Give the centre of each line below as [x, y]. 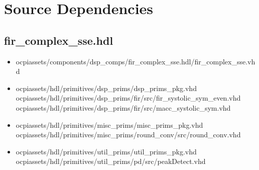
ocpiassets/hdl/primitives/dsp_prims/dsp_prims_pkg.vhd [106, 88]
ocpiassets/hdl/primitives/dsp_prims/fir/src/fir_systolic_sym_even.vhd [128, 98]
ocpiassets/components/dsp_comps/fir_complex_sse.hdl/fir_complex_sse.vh [136, 61]
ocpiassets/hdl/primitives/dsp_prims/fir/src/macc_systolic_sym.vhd [123, 107]
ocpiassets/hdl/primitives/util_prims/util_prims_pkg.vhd [106, 151]
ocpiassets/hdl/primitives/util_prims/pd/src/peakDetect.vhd [111, 161]
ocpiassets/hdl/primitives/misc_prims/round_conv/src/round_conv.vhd [128, 135]
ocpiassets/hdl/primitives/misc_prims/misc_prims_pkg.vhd [109, 124]
